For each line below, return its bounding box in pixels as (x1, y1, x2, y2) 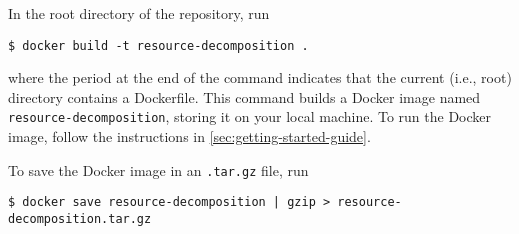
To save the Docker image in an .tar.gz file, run (8, 159, 309, 180)
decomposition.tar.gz (8, 212, 152, 226)
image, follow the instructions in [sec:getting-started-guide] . (8, 126, 371, 147)
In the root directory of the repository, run (8, 3, 270, 23)
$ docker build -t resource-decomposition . (8, 38, 309, 53)
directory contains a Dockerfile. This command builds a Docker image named (8, 86, 481, 107)
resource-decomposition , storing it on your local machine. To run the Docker (8, 106, 492, 127)
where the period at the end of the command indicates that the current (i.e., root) (8, 67, 512, 88)
